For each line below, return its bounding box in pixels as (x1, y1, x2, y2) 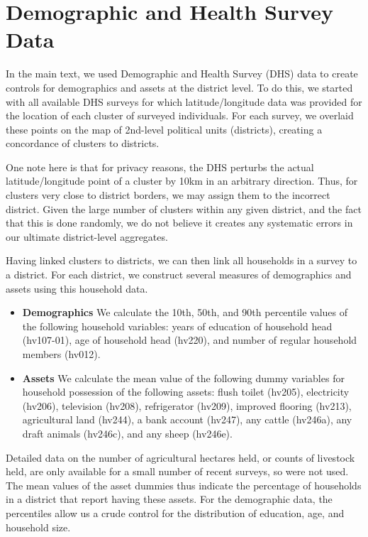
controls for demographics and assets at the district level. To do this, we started (6, 80, 353, 94)
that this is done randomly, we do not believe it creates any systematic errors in (6, 215, 353, 230)
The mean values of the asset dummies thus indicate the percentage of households (6, 477, 362, 492)
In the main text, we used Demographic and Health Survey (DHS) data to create (6, 66, 358, 81)
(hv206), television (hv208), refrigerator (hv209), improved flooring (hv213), (22, 398, 352, 413)
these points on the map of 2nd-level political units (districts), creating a (6, 121, 323, 136)
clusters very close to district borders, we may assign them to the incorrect (6, 188, 330, 202)
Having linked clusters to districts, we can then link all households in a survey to (6, 253, 357, 268)
